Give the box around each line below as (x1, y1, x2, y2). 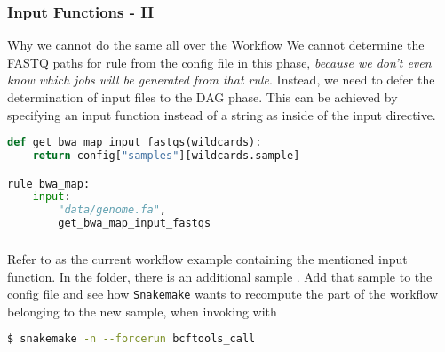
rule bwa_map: (7, 177, 91, 190)
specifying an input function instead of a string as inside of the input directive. (7, 105, 436, 124)
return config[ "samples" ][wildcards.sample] (32, 149, 300, 163)
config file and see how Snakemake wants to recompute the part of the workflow (7, 284, 439, 303)
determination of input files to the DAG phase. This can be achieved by (7, 88, 398, 106)
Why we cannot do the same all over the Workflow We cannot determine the (7, 36, 425, 54)
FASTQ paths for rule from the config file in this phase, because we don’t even (7, 52, 432, 71)
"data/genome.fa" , (58, 204, 166, 217)
